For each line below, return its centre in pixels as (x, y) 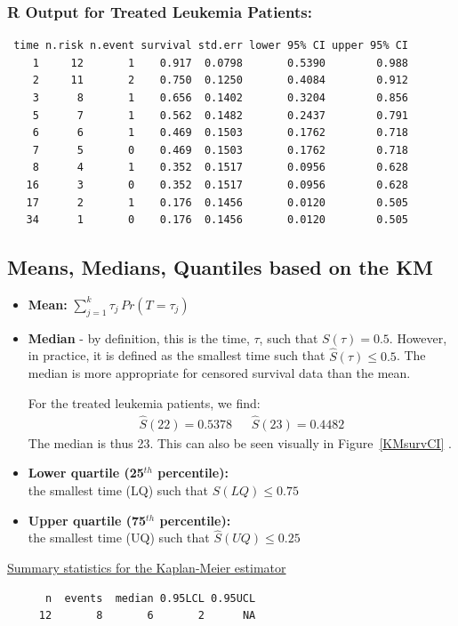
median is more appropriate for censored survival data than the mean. (219, 373)
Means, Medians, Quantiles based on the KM (220, 267)
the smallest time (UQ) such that (119, 538)
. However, (418, 337)
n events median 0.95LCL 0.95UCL (150, 598)
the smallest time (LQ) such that (118, 490)
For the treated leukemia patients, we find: (144, 402)
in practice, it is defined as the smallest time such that (177, 355)
